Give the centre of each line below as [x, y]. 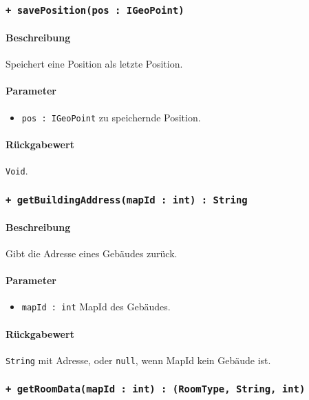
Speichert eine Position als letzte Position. [94, 64]
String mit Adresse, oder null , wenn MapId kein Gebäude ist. [138, 360]
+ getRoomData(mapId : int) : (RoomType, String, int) [156, 389]
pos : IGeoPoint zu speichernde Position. [111, 117]
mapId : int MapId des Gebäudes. [96, 307]
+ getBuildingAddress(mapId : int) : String [127, 200]
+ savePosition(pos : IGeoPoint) [95, 10]
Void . [17, 171]
